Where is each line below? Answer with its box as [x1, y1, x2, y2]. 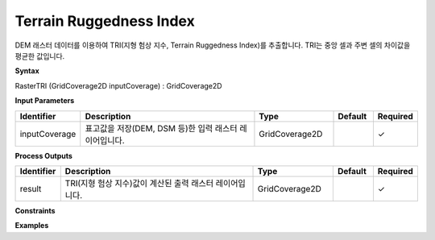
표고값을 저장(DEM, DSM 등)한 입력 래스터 [85, 122, 238, 134]
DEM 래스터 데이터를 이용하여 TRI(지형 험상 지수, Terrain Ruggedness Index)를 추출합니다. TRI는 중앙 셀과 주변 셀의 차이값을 [14, 40, 411, 50]
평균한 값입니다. [14, 51, 65, 60]
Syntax [14, 66, 39, 76]
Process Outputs [14, 151, 72, 160]
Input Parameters [14, 96, 75, 106]
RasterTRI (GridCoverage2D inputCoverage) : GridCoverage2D [14, 81, 222, 90]
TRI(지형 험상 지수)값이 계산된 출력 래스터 [64, 177, 213, 188]
